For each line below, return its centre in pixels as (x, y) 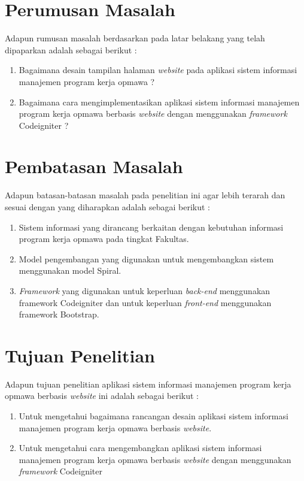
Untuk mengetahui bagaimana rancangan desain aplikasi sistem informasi (153, 416)
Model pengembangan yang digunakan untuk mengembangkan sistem (146, 258)
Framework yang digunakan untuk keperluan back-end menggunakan (145, 290)
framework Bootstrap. (59, 314)
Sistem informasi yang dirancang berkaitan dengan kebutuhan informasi (151, 227)
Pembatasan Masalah (94, 166)
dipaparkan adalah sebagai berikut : (71, 49)
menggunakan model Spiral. (70, 270)
